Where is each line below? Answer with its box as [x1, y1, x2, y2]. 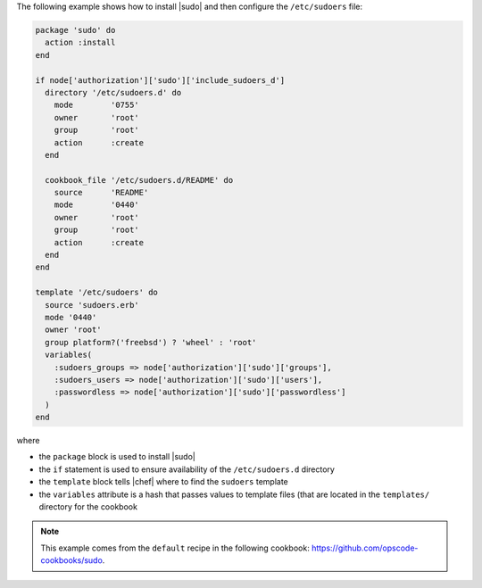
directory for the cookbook [38, 501, 138, 512]
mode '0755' [54, 100, 140, 111]
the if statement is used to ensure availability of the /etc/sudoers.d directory [38, 464, 335, 475]
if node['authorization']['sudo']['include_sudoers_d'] [35, 75, 286, 85]
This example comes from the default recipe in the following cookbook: [40, 542, 310, 553]
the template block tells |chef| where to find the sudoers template [38, 476, 289, 487]
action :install [45, 37, 116, 48]
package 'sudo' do [35, 25, 116, 35]
